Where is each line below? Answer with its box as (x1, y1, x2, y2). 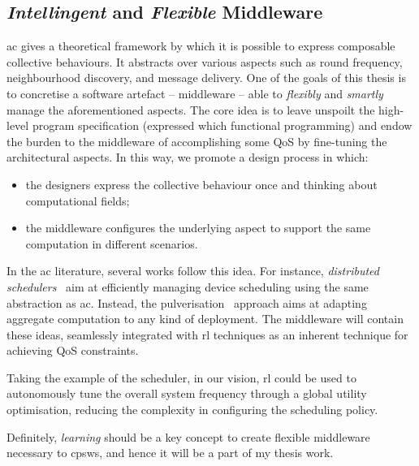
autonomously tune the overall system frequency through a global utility (6, 385, 367, 402)
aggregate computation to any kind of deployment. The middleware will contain (6, 310, 404, 327)
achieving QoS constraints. (6, 342, 139, 359)
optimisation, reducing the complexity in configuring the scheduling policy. (6, 401, 378, 418)
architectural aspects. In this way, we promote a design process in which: (6, 149, 369, 166)
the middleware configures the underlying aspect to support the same (25, 219, 371, 236)
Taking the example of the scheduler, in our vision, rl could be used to (6, 369, 356, 386)
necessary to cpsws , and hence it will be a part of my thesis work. (6, 444, 334, 461)
